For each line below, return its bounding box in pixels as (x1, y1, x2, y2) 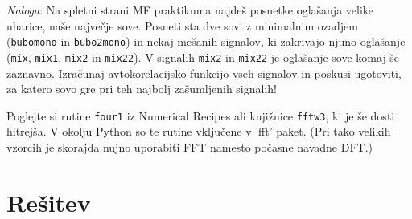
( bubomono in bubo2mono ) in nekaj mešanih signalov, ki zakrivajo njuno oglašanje (6, 33, 406, 50)
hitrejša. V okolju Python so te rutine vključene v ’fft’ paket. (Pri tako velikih (6, 123, 391, 140)
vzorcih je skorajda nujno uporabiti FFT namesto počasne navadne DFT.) (6, 138, 373, 155)
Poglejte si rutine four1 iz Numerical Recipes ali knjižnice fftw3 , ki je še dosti (6, 107, 395, 124)
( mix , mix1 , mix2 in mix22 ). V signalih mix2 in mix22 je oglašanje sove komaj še (6, 48, 400, 65)
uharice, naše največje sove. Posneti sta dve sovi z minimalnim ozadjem (6, 17, 358, 34)
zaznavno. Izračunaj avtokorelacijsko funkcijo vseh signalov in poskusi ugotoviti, (6, 64, 402, 81)
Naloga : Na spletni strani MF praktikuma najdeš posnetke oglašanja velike (6, 2, 374, 18)
